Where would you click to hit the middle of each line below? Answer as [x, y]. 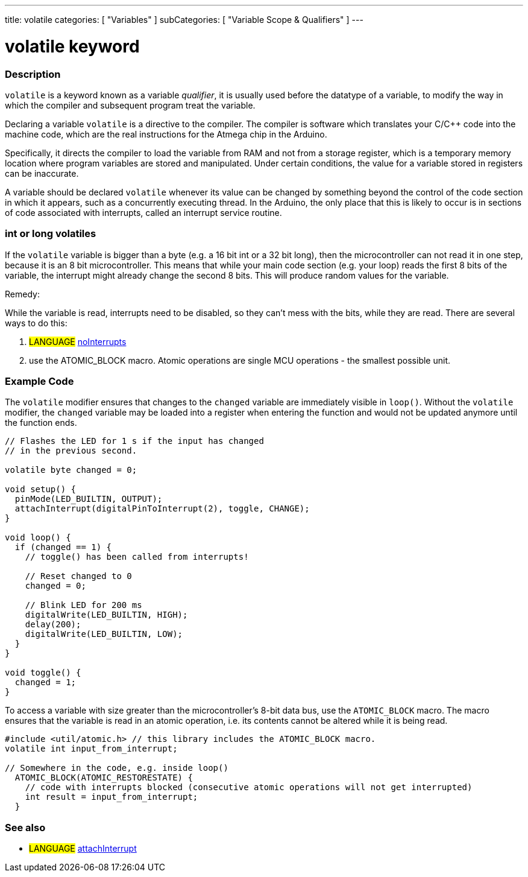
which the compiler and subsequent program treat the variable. [130, 105]
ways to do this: [36, 323]
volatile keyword [72, 46]
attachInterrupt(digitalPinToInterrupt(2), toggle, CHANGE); [162, 509]
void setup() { [41, 489]
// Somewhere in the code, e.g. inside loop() [117, 768]
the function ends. [41, 423]
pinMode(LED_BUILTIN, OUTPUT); [89, 499]
